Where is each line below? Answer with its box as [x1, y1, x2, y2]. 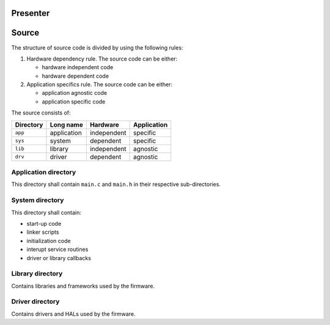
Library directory [11, 269, 63, 278]
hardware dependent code [42, 72, 109, 80]
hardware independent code [42, 64, 114, 71]
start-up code [26, 220, 62, 227]
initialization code [26, 237, 71, 244]
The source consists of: [11, 109, 71, 116]
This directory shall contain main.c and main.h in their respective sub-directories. [11, 181, 221, 188]
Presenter [11, 8, 50, 18]
